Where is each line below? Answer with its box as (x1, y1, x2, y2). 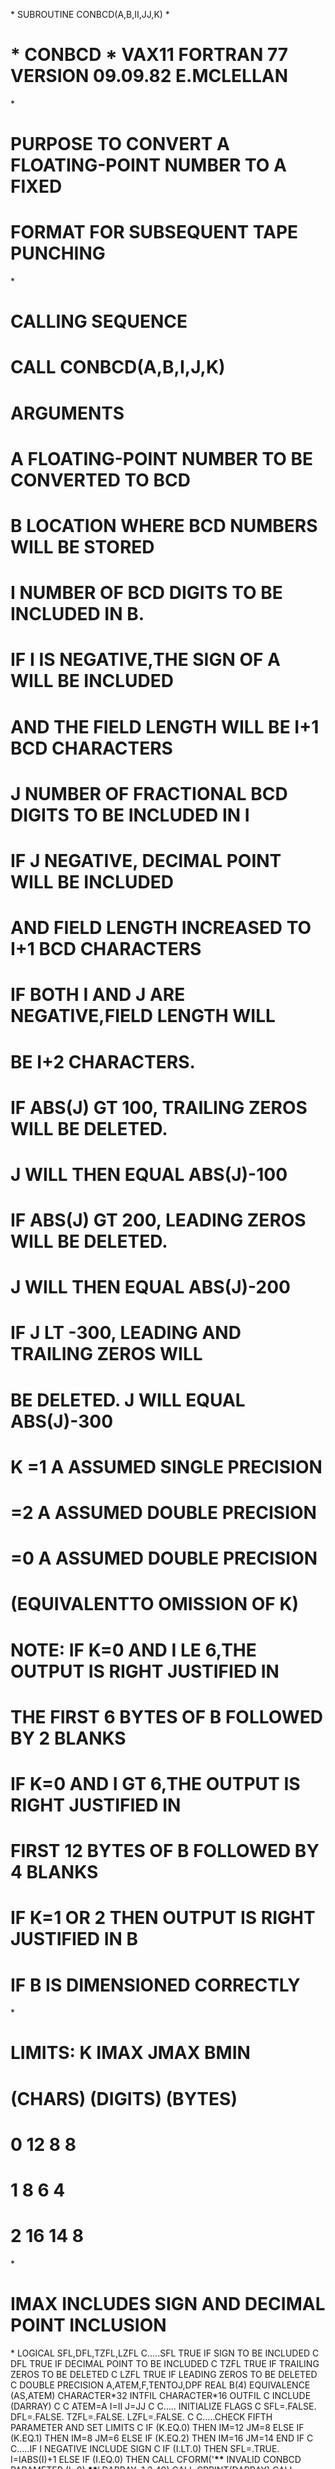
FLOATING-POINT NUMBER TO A (10, 154, 287, 177)
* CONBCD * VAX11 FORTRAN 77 (10, 44, 288, 66)
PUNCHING (10, 242, 106, 265)
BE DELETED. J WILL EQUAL (10, 1389, 246, 1411)
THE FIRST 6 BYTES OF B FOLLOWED (10, 1705, 323, 1728)
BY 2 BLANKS (10, 1727, 127, 1749)
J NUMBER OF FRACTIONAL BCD (10, 782, 288, 805)
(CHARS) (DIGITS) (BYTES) (10, 2087, 238, 2110)
